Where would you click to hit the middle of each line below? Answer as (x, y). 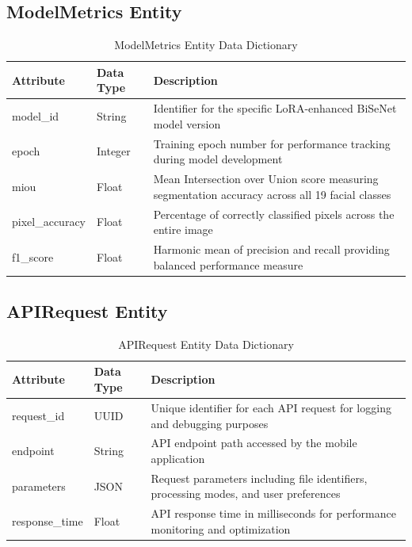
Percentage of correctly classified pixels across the (274, 214)
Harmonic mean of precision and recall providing (271, 249)
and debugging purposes (210, 423)
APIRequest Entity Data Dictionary (206, 344)
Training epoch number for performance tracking (272, 143)
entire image (183, 230)
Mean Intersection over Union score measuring (266, 179)
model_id (36, 116)
